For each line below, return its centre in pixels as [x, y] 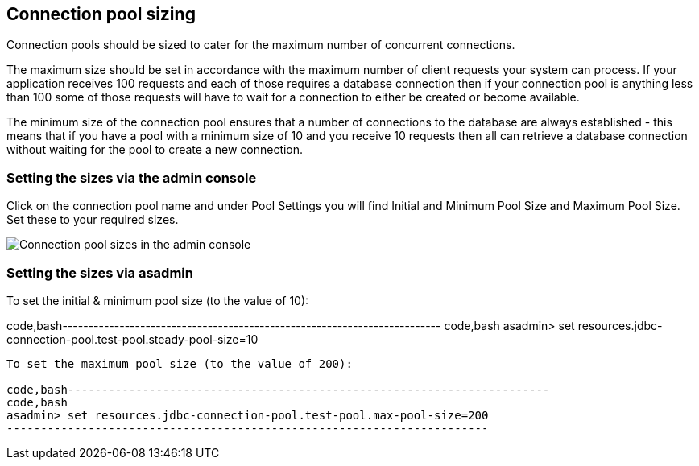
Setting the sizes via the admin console [132, 177]
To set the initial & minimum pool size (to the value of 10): [158, 300]
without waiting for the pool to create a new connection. [155, 150]
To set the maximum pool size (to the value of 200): [180, 363]
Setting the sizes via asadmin [100, 272]
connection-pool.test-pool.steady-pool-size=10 [132, 339]
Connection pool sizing [101, 14]
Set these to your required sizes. [93, 220]
